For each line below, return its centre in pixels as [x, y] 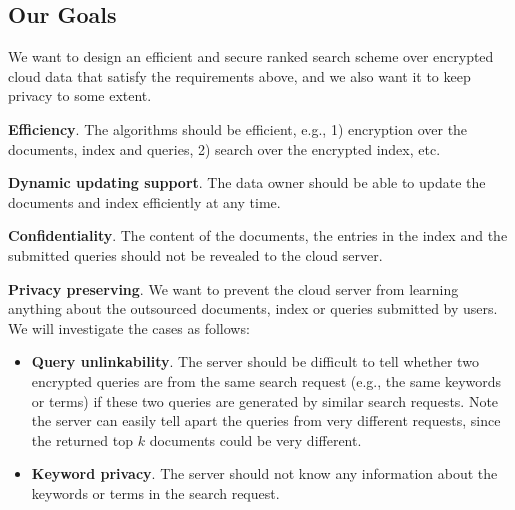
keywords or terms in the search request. [155, 492]
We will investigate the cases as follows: [129, 327]
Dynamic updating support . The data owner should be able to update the [247, 182]
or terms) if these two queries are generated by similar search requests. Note [265, 400]
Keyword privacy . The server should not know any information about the [264, 473]
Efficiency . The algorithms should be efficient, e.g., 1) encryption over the [238, 128]
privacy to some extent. [80, 95]
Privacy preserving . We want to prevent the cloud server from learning [233, 288]
